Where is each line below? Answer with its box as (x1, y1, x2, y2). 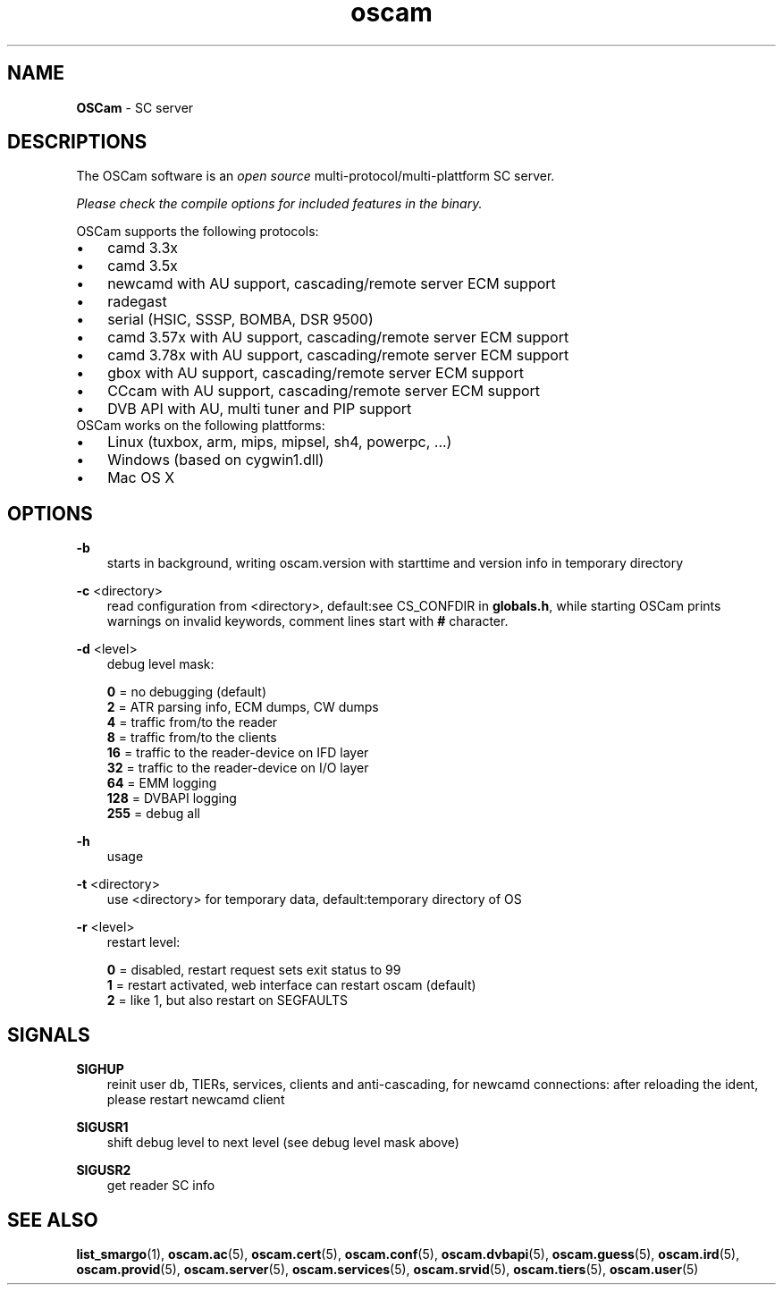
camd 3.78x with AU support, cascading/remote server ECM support (107, 346, 569, 365)
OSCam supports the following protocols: (76, 224, 319, 240)
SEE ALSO (7, 1208, 98, 1231)
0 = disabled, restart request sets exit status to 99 (106, 962, 401, 978)
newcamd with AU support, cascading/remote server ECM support (107, 274, 556, 293)
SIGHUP (76, 1061, 124, 1077)
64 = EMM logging (106, 775, 217, 791)
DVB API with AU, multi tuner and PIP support (107, 400, 412, 418)
